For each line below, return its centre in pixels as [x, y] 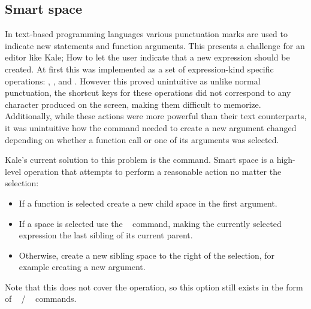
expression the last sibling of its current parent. [106, 235]
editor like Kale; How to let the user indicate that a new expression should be [147, 57]
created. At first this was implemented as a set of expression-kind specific [139, 69]
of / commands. [41, 299]
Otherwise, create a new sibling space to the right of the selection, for [147, 255]
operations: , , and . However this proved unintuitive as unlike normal [133, 81]
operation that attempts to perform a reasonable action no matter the [153, 171]
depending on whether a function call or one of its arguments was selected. [142, 139]
